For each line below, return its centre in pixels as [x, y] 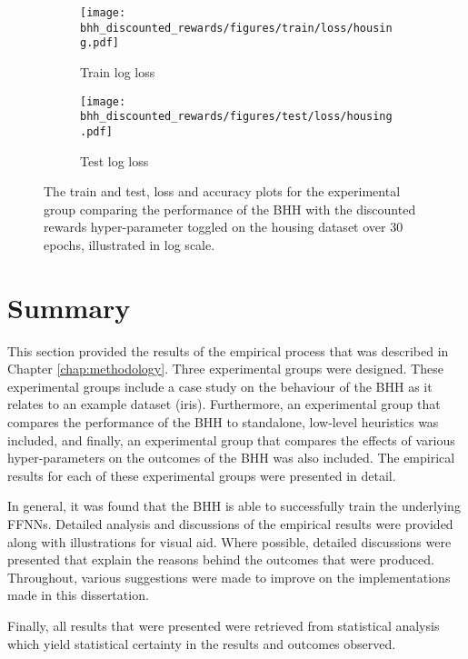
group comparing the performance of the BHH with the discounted [230, 209]
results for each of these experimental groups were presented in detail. [202, 475]
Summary [69, 307]
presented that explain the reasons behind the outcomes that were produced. [221, 559]
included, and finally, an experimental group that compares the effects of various [231, 439]
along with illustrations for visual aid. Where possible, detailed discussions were [229, 541]
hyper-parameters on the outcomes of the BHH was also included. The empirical [231, 458]
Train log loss [118, 71]
